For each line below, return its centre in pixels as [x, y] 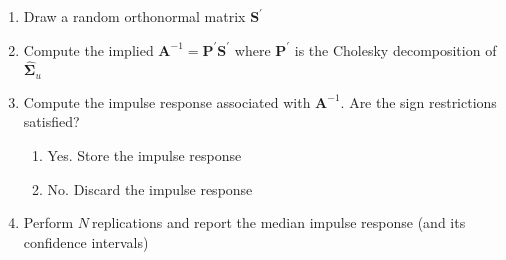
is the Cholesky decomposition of [395, 49]
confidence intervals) [86, 241]
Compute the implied [88, 49]
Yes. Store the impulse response [144, 155]
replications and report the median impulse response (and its [279, 222]
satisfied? [51, 121]
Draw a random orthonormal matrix [134, 16]
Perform [48, 222]
